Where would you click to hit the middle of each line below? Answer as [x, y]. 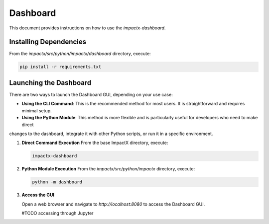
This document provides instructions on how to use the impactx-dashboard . [87, 28]
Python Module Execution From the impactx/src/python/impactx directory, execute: [108, 169]
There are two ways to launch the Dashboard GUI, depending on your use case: [91, 94]
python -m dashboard [57, 182]
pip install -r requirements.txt [61, 67]
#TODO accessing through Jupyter [58, 213]
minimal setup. [37, 111]
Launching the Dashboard [50, 83]
